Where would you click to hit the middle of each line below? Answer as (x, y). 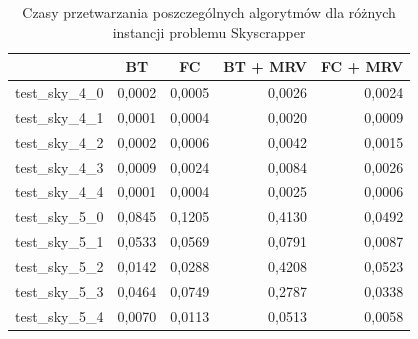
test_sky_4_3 (59, 166)
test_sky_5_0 (59, 216)
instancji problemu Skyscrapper (209, 31)
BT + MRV (265, 66)
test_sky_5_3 (59, 290)
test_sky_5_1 (59, 241)
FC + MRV (362, 66)
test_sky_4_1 (59, 116)
